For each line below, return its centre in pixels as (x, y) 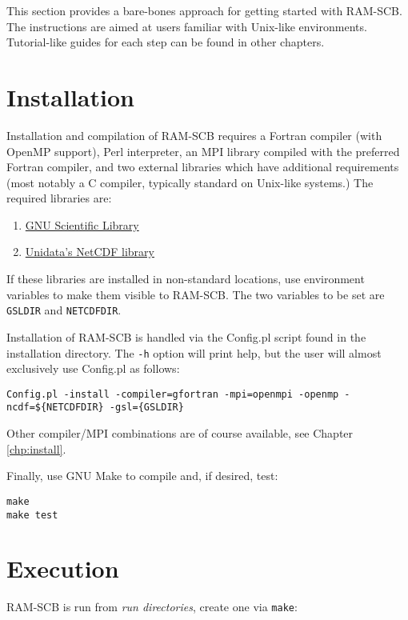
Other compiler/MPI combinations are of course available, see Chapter (180, 433)
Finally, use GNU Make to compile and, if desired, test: (142, 476)
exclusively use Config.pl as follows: (93, 368)
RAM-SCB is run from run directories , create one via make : (152, 607)
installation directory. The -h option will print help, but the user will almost (194, 352)
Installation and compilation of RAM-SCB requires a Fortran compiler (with (194, 135)
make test (32, 515)
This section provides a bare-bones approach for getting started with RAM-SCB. (204, 10)
